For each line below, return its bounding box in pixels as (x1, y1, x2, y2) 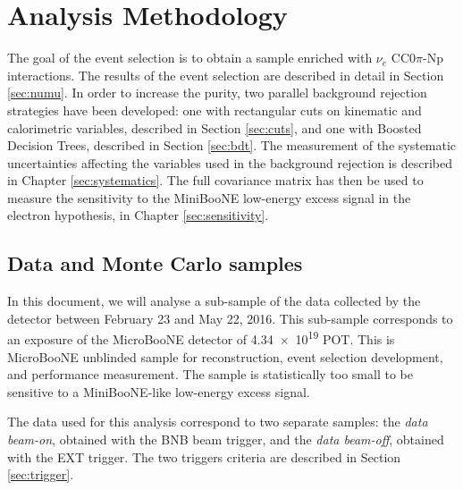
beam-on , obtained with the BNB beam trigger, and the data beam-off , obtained (7, 430, 444, 449)
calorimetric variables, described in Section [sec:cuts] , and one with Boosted (7, 118, 422, 137)
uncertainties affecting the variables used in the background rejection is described (7, 153, 452, 172)
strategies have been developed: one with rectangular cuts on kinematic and (7, 100, 422, 119)
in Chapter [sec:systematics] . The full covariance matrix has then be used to (7, 171, 424, 190)
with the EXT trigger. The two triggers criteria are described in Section (7, 447, 401, 466)
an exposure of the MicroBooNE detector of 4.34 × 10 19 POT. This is (7, 327, 395, 349)
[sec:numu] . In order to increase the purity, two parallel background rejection (7, 83, 427, 102)
